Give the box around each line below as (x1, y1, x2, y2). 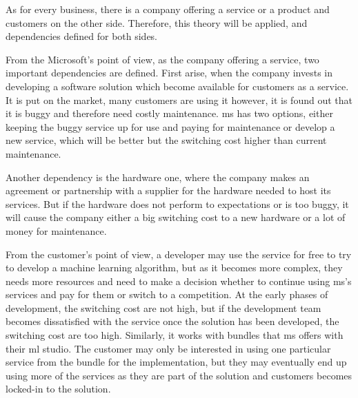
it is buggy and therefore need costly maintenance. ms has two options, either (6, 106, 333, 121)
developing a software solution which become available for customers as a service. (6, 78, 349, 93)
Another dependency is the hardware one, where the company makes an (6, 169, 310, 184)
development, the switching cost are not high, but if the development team (6, 300, 321, 315)
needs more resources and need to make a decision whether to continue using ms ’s (6, 273, 352, 288)
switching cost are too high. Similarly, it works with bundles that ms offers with (6, 328, 344, 342)
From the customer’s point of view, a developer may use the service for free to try (6, 247, 352, 261)
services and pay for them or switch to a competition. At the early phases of (6, 287, 328, 302)
